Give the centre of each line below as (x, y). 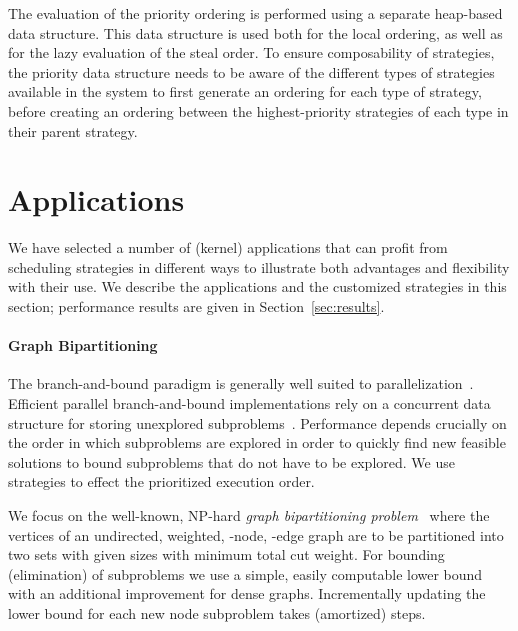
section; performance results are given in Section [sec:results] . (196, 306)
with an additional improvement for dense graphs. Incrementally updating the (247, 593)
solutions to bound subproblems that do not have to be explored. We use (231, 461)
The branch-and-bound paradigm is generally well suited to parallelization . (241, 383)
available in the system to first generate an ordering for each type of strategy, (245, 91)
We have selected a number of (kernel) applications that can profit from (228, 247)
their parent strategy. (73, 130)
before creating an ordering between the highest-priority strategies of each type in (258, 110)
